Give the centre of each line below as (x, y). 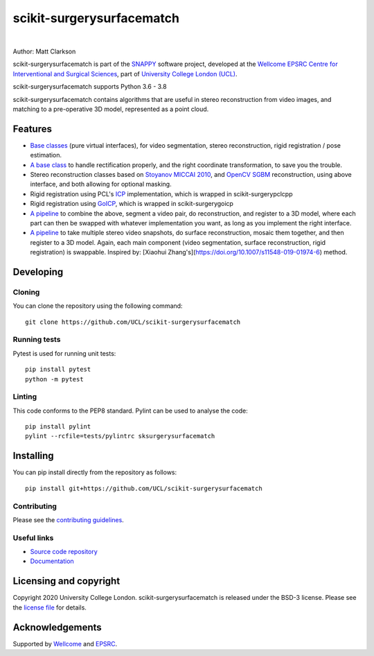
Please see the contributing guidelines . (68, 519)
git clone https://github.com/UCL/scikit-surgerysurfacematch (133, 322)
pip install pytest (58, 370)
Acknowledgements (57, 627)
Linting (25, 397)
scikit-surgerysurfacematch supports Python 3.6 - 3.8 (90, 87)
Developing (38, 271)
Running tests (37, 340)
